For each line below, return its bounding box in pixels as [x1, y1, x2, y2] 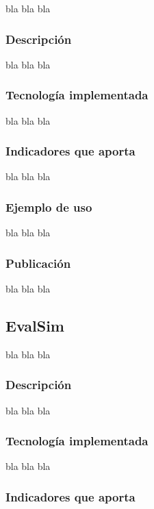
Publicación [5, 254, 71, 271]
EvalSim [5, 315, 64, 336]
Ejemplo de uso [5, 198, 92, 215]
